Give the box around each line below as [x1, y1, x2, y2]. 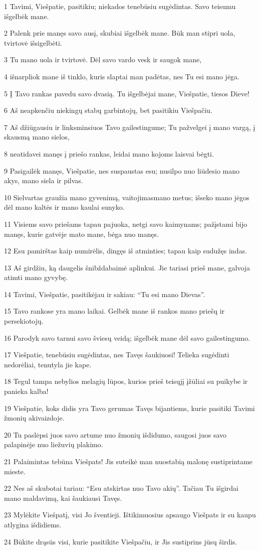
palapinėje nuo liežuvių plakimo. [4, 439, 103, 450]
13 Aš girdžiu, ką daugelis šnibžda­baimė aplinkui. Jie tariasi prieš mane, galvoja [4, 262, 250, 272]
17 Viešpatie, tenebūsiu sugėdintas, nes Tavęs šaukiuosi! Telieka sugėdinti [4, 349, 229, 360]
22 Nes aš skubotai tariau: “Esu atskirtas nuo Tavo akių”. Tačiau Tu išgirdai [4, 483, 238, 493]
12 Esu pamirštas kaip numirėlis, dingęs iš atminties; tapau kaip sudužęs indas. [4, 245, 247, 256]
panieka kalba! [4, 386, 49, 396]
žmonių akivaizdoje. [4, 412, 65, 423]
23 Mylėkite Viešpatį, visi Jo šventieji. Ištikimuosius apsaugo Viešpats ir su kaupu [4, 509, 256, 520]
